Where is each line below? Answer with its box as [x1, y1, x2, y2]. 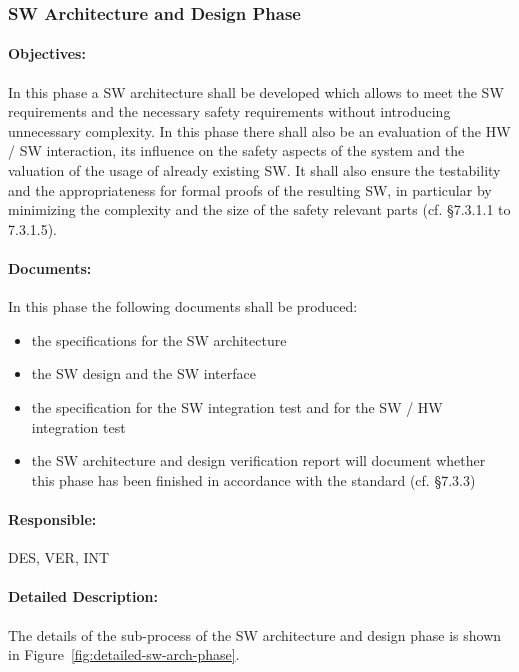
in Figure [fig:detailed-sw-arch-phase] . [8, 644, 240, 665]
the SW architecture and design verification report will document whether [31, 450, 486, 471]
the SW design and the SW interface [31, 363, 256, 384]
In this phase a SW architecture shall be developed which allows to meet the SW [8, 81, 504, 102]
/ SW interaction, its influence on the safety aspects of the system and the [8, 140, 465, 161]
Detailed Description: [8, 586, 158, 607]
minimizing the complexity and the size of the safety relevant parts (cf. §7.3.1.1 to [8, 199, 511, 220]
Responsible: [8, 508, 97, 529]
